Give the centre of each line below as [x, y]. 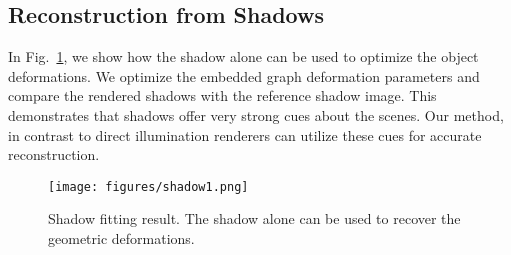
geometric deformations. [121, 238]
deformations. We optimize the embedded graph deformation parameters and [244, 75]
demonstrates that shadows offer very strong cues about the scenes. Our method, [256, 114]
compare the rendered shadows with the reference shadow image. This [222, 95]
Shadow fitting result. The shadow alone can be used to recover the [254, 218]
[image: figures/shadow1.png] [148, 186]
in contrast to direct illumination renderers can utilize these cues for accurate [245, 134]
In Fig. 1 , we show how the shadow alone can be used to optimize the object [243, 56]
